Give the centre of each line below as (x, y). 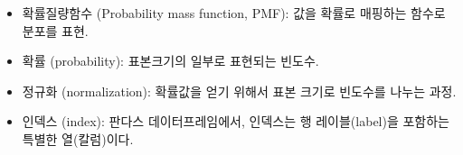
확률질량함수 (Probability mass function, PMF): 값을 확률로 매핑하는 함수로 (234, 13)
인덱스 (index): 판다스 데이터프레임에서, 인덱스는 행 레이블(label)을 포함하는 (236, 121)
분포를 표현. (55, 30)
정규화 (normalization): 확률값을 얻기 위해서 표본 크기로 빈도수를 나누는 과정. (239, 91)
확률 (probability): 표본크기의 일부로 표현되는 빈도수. (170, 61)
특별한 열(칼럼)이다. (78, 138)
